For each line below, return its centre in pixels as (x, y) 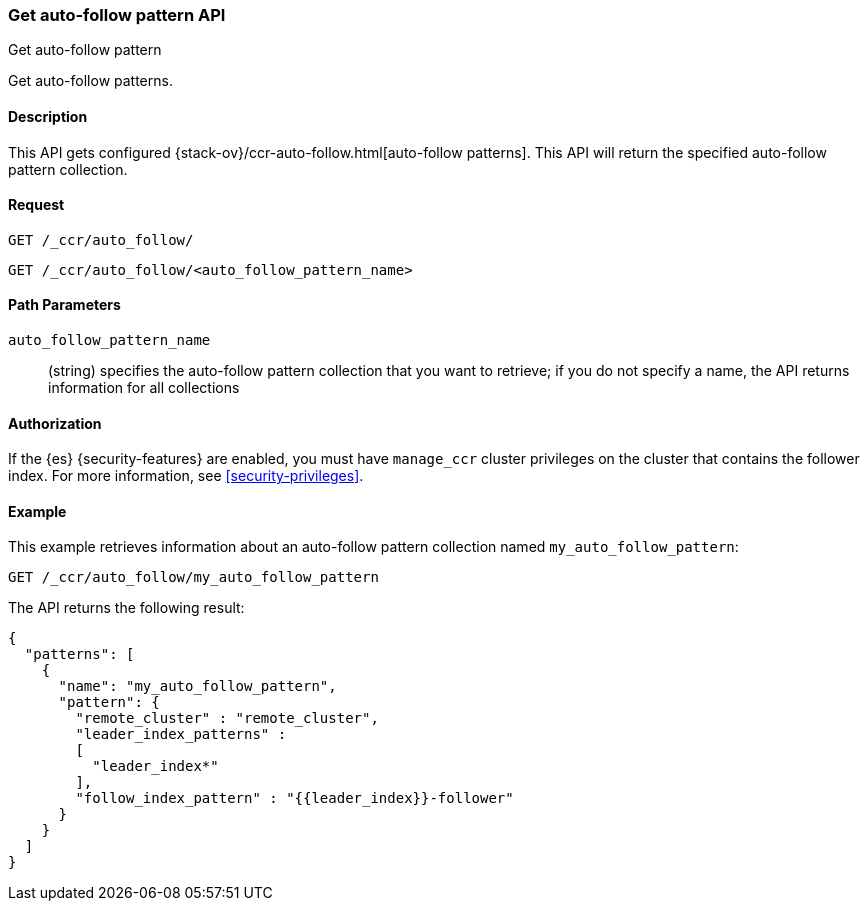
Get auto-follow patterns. (90, 81)
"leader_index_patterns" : (181, 734)
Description (48, 116)
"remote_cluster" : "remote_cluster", (227, 718)
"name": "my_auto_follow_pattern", (197, 686)
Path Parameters (64, 305)
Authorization (55, 423)
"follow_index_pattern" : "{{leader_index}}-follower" (294, 798)
